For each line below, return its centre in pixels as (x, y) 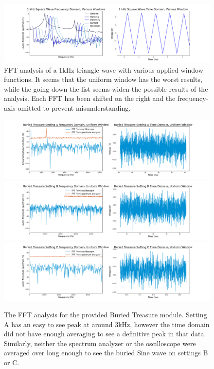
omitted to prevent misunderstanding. (74, 107)
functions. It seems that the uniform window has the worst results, (103, 79)
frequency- (193, 98)
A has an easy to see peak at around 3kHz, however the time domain (107, 324)
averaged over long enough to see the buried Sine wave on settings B (106, 353)
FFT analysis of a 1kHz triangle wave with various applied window (104, 69)
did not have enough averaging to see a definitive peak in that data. (105, 334)
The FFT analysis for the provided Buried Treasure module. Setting (106, 314)
